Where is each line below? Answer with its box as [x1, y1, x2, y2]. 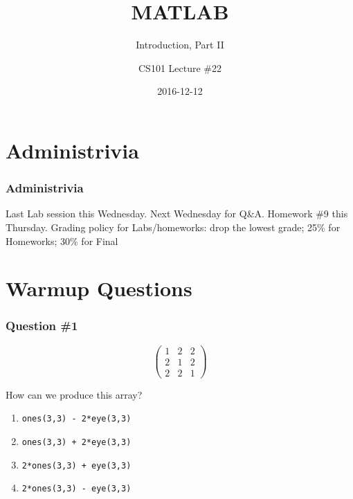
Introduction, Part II [136, 37, 224, 52]
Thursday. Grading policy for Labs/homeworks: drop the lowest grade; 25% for [6, 219, 341, 234]
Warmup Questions [6, 274, 192, 302]
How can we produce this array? [6, 387, 143, 401]
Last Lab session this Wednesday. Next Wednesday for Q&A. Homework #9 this [6, 206, 348, 221]
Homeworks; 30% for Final [6, 233, 118, 248]
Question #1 [6, 317, 78, 334]
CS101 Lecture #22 [138, 60, 221, 75]
